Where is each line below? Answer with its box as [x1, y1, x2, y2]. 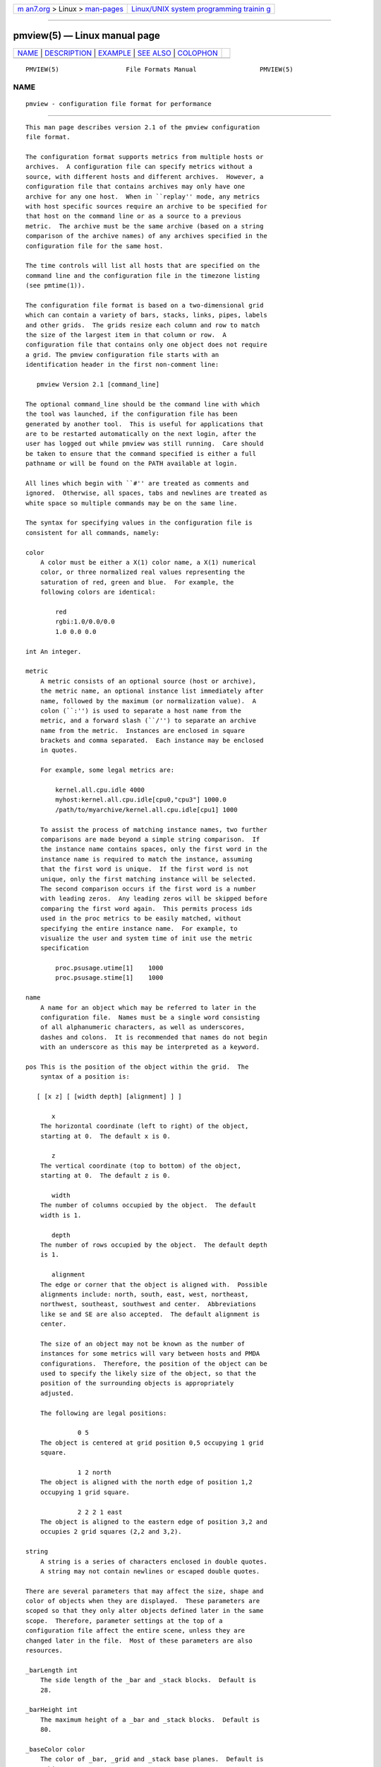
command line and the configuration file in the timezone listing [25, 271, 260, 279]
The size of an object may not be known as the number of [40, 1339, 246, 1348]
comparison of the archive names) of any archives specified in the [25, 232, 267, 240]
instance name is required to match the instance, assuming [40, 855, 253, 863]
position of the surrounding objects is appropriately [40, 1379, 234, 1387]
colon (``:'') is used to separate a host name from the [40, 707, 241, 715]
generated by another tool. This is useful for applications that [25, 420, 264, 428]
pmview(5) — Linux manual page [13, 30, 160, 42]
